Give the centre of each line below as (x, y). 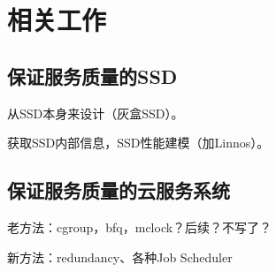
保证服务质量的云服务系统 (119, 190)
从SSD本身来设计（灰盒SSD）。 (96, 113)
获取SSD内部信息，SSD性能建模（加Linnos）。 (138, 143)
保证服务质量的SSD (92, 76)
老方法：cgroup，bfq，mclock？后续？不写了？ (140, 227)
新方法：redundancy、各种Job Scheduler (120, 257)
